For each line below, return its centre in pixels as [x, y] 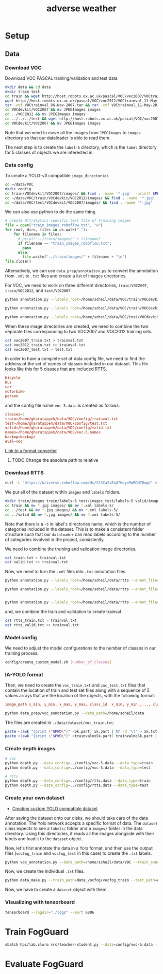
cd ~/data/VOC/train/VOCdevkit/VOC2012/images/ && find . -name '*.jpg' [80, 198]
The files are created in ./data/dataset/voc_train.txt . [60, 722]
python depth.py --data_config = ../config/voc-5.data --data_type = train [79, 763]
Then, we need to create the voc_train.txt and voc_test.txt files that [75, 685]
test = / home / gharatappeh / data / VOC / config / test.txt [56, 423]
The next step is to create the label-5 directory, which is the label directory [81, 147]
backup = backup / [20, 437]
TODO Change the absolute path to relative [55, 460]
